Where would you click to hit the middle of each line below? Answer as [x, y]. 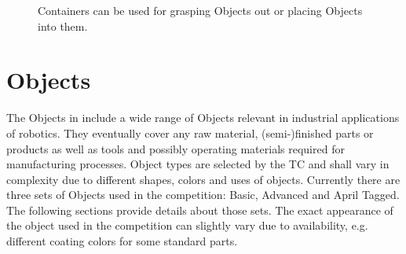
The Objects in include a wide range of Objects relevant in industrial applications [203, 118]
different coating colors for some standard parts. [122, 241]
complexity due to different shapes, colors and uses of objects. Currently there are [203, 179]
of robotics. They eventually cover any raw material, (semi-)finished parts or [190, 133]
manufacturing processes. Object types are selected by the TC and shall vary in [198, 164]
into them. [63, 26]
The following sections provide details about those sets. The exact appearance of [200, 210]
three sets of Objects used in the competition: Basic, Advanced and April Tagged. [203, 195]
